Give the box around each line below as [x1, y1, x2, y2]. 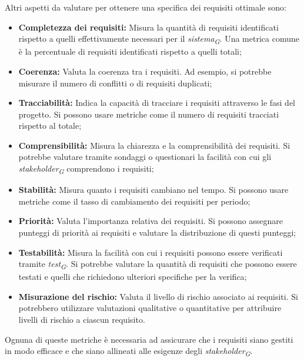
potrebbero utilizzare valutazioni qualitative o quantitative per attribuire [18, 302, 282, 314]
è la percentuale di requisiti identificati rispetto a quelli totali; [18, 45, 242, 58]
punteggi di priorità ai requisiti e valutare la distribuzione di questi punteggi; [18, 226, 296, 238]
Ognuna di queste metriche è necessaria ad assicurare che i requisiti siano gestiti [5, 333, 293, 345]
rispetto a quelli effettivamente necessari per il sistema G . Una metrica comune [18, 32, 299, 46]
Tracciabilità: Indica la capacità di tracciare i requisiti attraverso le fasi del [18, 96, 296, 109]
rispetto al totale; [18, 119, 82, 132]
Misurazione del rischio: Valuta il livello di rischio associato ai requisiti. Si [18, 290, 298, 302]
